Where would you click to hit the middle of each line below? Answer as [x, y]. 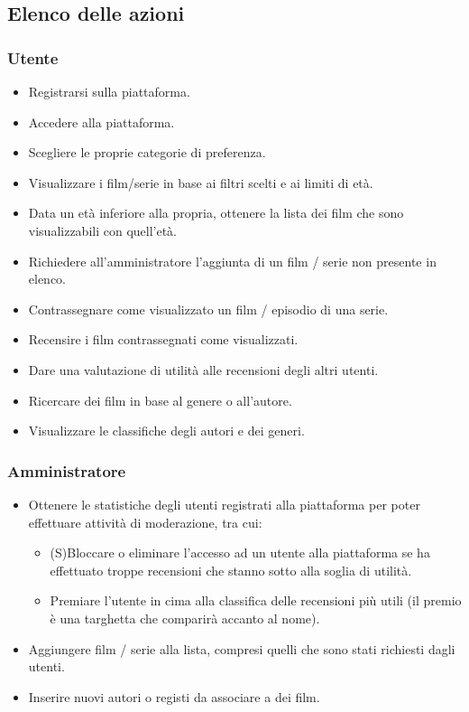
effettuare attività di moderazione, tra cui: [145, 522]
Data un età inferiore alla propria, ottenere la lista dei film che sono [216, 213]
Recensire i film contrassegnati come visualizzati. [163, 339]
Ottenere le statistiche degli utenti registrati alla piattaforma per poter [224, 504]
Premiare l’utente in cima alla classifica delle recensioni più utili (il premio [256, 600]
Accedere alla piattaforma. [101, 122]
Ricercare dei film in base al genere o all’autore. [160, 400]
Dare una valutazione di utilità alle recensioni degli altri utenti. [203, 369]
